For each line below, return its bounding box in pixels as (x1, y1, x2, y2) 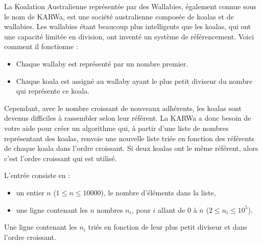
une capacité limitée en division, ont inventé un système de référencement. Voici (4, 31, 254, 41)
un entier (16, 187, 44, 197)
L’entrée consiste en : (4, 170, 70, 181)
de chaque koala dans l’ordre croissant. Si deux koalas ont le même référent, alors (4, 143, 258, 153)
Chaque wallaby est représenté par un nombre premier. (16, 58, 188, 69)
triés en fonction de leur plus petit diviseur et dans (88, 221, 247, 232)
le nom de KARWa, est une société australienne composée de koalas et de (4, 11, 234, 21)
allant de (158, 204, 185, 215)
